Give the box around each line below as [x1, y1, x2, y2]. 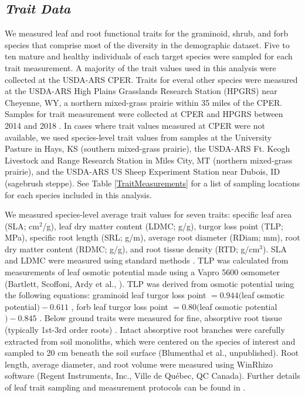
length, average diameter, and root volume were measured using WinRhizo [5, 358, 273, 370]
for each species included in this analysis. [5, 188, 152, 201]
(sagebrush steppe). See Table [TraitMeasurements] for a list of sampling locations [5, 176, 300, 189]
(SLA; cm [5, 219, 39, 232]
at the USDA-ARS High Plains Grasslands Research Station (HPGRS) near [5, 85, 277, 97]
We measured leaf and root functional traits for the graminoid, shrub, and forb [5, 27, 289, 39]
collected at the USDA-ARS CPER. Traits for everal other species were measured [5, 73, 298, 85]
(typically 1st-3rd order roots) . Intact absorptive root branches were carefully [5, 323, 285, 336]
